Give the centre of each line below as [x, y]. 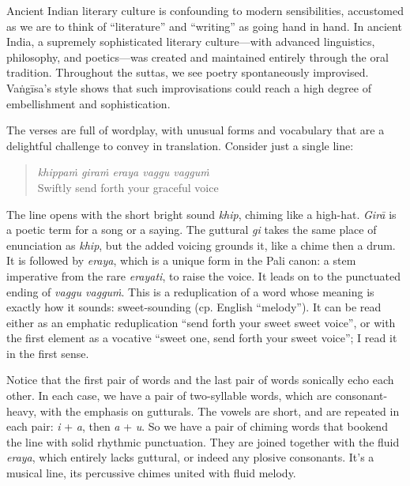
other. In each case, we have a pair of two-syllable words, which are [169, 396]
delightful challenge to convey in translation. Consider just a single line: [180, 145]
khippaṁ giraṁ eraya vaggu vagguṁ [123, 172]
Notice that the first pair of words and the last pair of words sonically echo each [200, 380]
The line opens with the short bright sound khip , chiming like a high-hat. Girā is [201, 214]
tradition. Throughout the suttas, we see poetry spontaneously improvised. [188, 72]
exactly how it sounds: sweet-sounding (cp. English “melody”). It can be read [194, 307]
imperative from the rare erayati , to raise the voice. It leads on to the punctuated [203, 275]
